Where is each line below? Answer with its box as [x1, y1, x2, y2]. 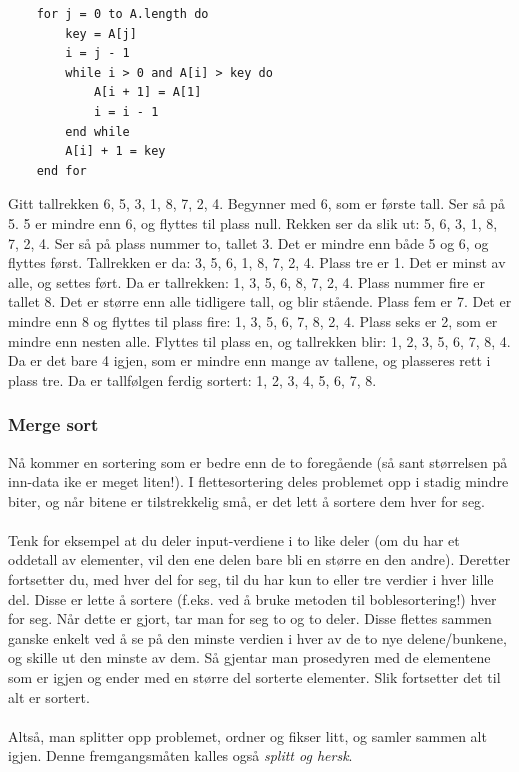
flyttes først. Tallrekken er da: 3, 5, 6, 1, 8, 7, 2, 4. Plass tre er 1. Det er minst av [8, 252, 506, 273]
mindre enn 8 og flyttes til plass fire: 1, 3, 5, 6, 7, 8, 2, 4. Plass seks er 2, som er [8, 310, 498, 331]
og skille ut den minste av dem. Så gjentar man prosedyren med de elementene [8, 647, 491, 668]
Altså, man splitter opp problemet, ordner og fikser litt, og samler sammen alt [8, 725, 487, 746]
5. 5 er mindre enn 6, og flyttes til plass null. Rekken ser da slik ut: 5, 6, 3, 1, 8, [8, 212, 498, 233]
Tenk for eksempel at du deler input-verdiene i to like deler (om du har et [8, 529, 460, 550]
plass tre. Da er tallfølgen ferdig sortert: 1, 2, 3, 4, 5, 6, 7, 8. [8, 369, 377, 390]
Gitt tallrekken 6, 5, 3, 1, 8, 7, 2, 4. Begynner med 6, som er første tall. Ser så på [8, 193, 505, 214]
